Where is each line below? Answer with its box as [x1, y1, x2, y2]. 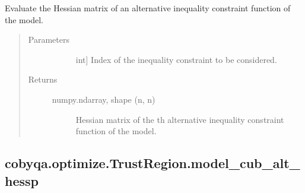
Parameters [28, 33, 69, 46]
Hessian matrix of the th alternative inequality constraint [75, 113, 284, 125]
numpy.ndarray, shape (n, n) [52, 93, 155, 105]
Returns [28, 73, 58, 86]
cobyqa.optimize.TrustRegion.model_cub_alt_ [5, 154, 300, 172]
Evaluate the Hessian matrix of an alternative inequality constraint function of [5, 2, 291, 14]
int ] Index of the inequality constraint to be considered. [75, 53, 277, 65]
